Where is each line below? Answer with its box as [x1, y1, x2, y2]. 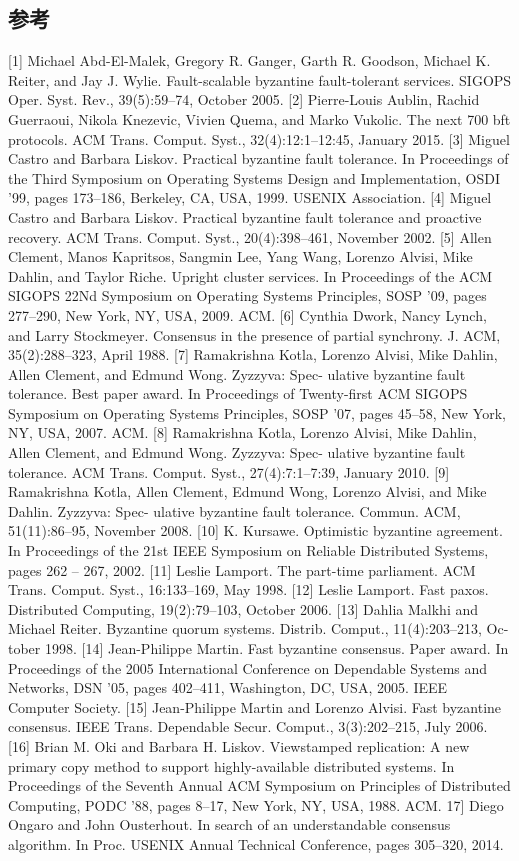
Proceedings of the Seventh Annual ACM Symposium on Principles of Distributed [8, 775, 511, 796]
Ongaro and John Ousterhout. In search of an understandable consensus [8, 814, 451, 835]
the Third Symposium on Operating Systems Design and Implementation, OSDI [8, 167, 500, 188]
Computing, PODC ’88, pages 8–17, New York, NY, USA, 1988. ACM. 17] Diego [8, 794, 504, 815]
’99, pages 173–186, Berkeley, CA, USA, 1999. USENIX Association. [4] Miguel [8, 187, 492, 208]
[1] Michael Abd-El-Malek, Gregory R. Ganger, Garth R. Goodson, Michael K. [8, 50, 491, 71]
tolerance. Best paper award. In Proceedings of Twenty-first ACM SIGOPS [8, 383, 468, 404]
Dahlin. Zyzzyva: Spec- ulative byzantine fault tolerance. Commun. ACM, [8, 500, 461, 521]
